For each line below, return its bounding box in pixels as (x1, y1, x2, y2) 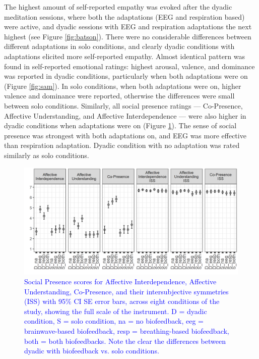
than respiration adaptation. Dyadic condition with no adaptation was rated (4, 140, 240, 150)
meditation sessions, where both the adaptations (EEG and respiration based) (4, 11, 245, 22)
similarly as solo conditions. (4, 149, 89, 160)
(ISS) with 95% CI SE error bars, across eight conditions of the (24, 296, 220, 306)
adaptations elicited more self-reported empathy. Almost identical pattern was (4, 50, 245, 61)
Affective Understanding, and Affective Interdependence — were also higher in (4, 110, 246, 121)
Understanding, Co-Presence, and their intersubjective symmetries (24, 286, 229, 296)
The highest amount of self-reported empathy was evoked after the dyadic (4, 2, 232, 12)
